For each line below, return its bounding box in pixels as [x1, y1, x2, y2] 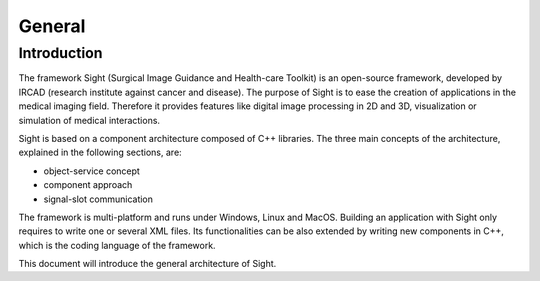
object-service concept [43, 165, 140, 177]
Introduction [18, 44, 103, 62]
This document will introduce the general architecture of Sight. [18, 258, 277, 270]
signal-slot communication [43, 193, 154, 205]
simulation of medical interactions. [18, 114, 160, 126]
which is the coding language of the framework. [18, 239, 216, 251]
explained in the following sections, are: [18, 146, 182, 159]
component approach [43, 179, 133, 191]
